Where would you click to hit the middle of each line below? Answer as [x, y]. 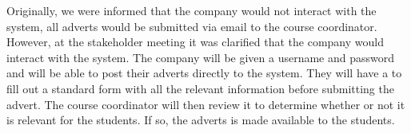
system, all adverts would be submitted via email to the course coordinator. [192, 26]
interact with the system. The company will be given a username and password [201, 57]
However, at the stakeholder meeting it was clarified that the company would [195, 42]
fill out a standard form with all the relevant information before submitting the [200, 88]
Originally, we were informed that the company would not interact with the [192, 10]
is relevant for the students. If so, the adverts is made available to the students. [201, 120]
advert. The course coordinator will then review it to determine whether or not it [206, 104]
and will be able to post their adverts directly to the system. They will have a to [204, 73]
